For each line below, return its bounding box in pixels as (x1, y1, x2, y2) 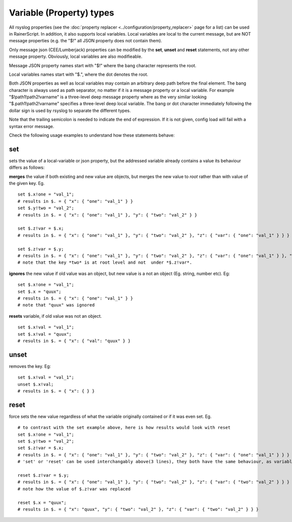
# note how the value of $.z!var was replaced (18, 486, 131, 491)
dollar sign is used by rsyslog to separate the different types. (9, 108, 131, 113)
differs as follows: (9, 164, 45, 170)
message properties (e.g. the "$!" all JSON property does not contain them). (9, 38, 163, 44)
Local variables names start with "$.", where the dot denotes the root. (9, 71, 148, 77)
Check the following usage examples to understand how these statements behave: (9, 132, 175, 138)
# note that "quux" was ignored (18, 302, 95, 308)
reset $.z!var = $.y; (18, 472, 69, 478)
